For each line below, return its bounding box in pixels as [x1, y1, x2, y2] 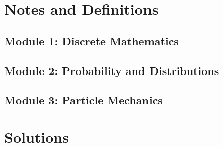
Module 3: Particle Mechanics [4, 92, 163, 108]
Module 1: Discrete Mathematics [4, 33, 179, 48]
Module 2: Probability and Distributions [4, 62, 219, 78]
